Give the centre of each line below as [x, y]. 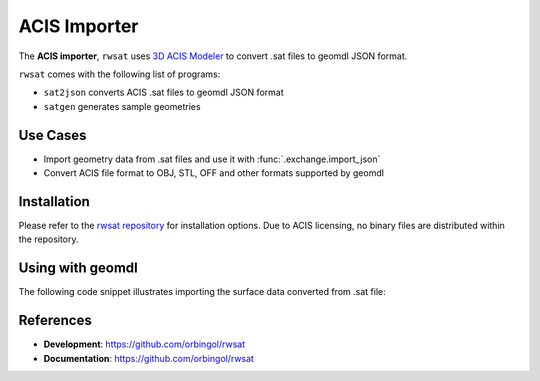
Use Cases [52, 135]
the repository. [48, 239]
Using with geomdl [78, 268]
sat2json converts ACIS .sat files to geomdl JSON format [163, 92]
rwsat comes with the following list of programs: [119, 74]
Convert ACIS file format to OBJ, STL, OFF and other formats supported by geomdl [214, 173]
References [55, 320]
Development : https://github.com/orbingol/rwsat [144, 344]
